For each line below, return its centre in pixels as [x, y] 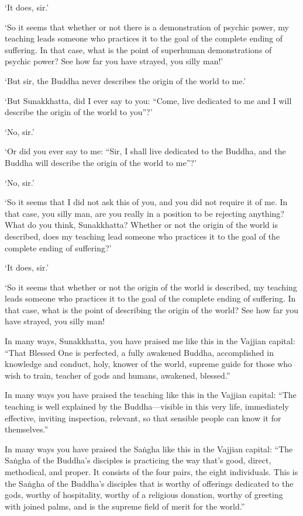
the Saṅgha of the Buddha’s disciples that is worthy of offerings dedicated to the [149, 483]
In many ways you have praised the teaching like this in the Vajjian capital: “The [151, 395]
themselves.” [27, 429]
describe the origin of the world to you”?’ [79, 112]
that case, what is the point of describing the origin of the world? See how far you [152, 309]
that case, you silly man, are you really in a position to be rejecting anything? [144, 213]
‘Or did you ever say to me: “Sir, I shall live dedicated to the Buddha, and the [145, 151]
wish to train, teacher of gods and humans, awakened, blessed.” [118, 375]
